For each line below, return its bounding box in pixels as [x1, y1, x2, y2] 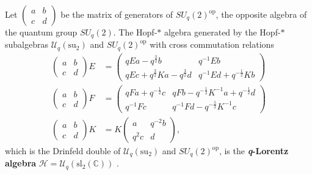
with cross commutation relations [150, 38, 274, 51]
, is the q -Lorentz [219, 144, 289, 157]
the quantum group [5, 26, 78, 38]
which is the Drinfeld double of [5, 144, 121, 157]
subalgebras [5, 38, 48, 51]
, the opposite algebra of [216, 8, 307, 20]
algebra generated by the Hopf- [164, 26, 281, 38]
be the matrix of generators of [60, 8, 173, 20]
